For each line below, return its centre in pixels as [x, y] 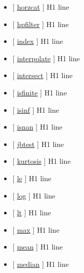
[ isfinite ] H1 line [40, 92]
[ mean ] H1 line [38, 247]
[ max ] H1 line [36, 229]
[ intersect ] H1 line [43, 75]
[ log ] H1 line [34, 195]
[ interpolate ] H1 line [46, 58]
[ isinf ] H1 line [36, 109]
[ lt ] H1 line [32, 213]
